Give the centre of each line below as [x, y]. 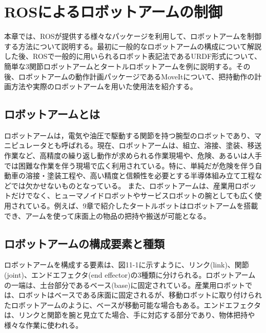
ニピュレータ [26, 145]
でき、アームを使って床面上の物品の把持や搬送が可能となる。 [107, 215]
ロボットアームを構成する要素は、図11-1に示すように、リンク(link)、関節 [127, 265]
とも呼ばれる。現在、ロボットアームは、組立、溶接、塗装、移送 [154, 145]
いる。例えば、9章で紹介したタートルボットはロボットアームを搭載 [145, 206]
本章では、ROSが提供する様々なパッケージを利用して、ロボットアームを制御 [133, 36]
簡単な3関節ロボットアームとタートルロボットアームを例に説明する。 [120, 66]
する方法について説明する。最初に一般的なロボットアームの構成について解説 [133, 46]
